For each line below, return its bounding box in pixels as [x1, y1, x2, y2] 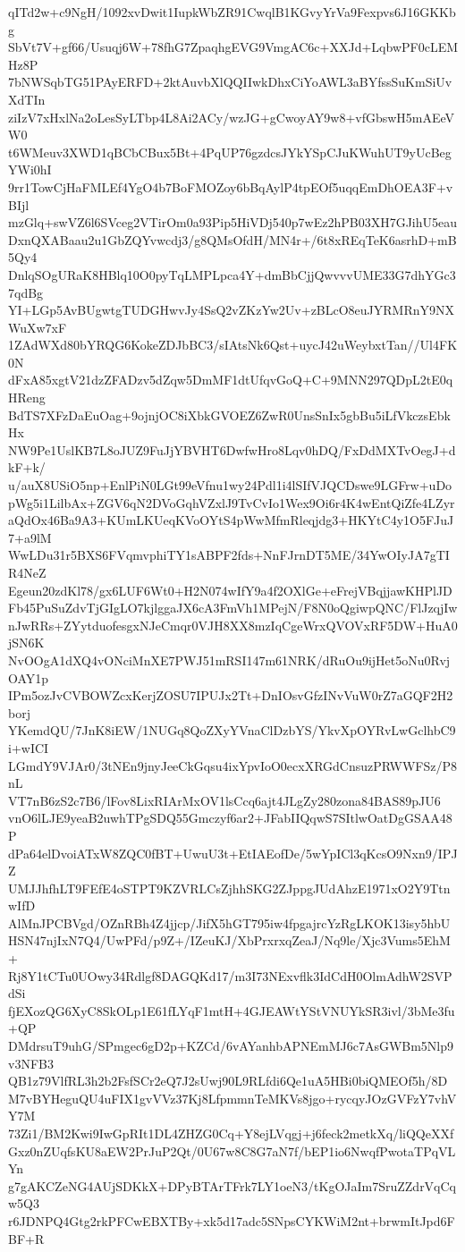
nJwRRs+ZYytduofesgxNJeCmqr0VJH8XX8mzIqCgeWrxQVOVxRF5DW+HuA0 [8, 615, 458, 634]
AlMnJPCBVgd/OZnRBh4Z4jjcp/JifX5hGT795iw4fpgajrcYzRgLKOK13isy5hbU [8, 913, 451, 932]
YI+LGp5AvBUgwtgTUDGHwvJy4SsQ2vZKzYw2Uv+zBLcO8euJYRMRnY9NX [8, 300, 455, 319]
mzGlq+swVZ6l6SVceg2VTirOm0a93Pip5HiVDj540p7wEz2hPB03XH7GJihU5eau [8, 213, 458, 232]
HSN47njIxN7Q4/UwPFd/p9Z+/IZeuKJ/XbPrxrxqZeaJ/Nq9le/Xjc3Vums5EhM [8, 931, 451, 950]
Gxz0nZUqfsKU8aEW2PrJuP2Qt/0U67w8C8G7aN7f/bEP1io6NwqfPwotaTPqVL [8, 1141, 456, 1160]
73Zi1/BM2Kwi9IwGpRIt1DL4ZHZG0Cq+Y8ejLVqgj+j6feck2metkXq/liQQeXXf [8, 1124, 454, 1142]
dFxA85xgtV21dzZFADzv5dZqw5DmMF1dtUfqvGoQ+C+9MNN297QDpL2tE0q [8, 370, 453, 389]
